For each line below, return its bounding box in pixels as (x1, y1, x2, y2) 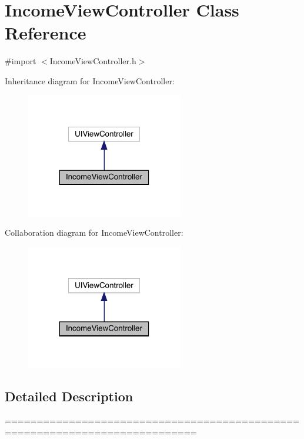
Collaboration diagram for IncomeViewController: (5, 226, 183, 239)
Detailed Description (5, 387, 133, 405)
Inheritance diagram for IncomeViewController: (5, 74, 175, 87)
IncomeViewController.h (49, 55, 136, 67)
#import (5, 55, 36, 67)
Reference (5, 21, 86, 45)
